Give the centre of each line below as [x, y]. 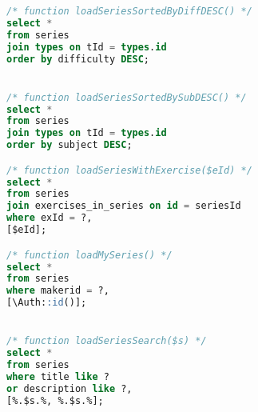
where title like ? [58, 376]
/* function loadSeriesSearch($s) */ [107, 341]
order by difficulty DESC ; [78, 59]
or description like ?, [69, 388]
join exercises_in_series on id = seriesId [124, 206]
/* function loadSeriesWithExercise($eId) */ [129, 170]
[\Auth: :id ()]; [47, 303]
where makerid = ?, [58, 291]
